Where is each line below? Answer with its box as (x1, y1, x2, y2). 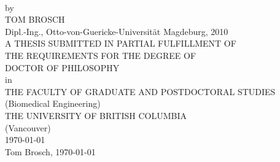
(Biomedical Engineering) (5, 97, 101, 110)
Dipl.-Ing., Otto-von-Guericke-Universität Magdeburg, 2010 (5, 25, 228, 37)
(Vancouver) (5, 121, 51, 134)
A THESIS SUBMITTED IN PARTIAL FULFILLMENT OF (5, 37, 236, 50)
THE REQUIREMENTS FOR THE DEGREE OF (5, 48, 196, 61)
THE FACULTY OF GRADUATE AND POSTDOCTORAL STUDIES (5, 85, 276, 98)
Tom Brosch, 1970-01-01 (5, 145, 96, 158)
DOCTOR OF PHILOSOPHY (5, 61, 120, 74)
